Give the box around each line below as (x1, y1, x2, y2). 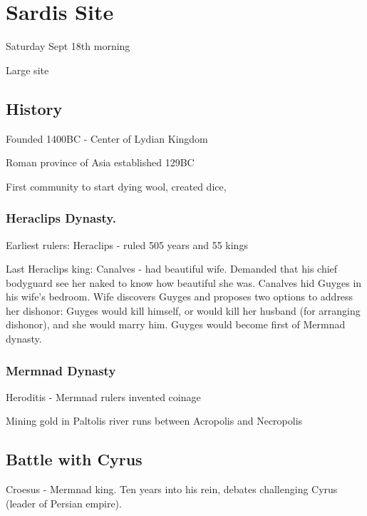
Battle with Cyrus (6, 448, 143, 470)
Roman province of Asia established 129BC (6, 155, 195, 170)
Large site (6, 62, 49, 77)
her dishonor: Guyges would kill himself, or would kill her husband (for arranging (6, 303, 361, 318)
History (6, 97, 63, 119)
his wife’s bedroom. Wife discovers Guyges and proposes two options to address (6, 289, 353, 304)
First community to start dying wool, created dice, (6, 178, 227, 193)
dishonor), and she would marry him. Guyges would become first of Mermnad (6, 317, 346, 332)
